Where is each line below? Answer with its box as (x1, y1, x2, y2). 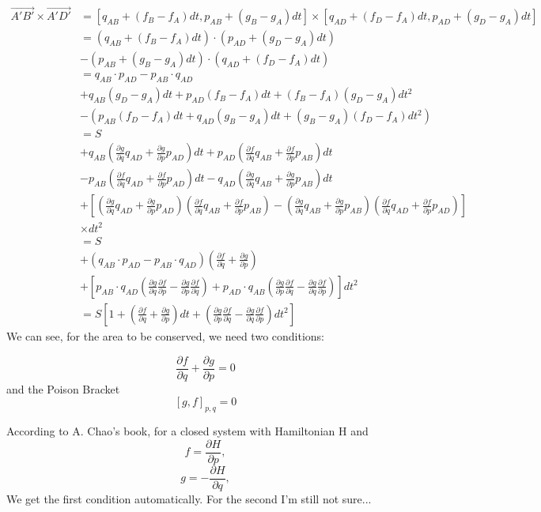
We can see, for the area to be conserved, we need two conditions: (6, 327, 325, 344)
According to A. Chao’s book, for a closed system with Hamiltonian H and (6, 423, 369, 439)
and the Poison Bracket (6, 380, 120, 397)
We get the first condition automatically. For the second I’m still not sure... (6, 490, 372, 506)
